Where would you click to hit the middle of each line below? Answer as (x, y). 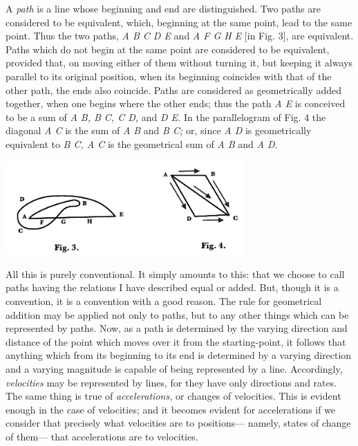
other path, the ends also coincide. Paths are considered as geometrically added (174, 90)
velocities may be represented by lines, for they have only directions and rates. (171, 382)
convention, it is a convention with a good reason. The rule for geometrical (164, 300)
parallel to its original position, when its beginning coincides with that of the (169, 76)
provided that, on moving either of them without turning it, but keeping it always (179, 63)
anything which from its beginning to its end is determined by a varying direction (179, 355)
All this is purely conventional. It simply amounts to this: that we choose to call (175, 273)
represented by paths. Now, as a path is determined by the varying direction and (177, 328)
